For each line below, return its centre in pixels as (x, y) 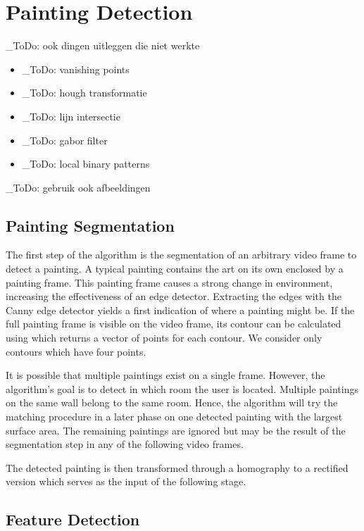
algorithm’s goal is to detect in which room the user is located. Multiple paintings (182, 388)
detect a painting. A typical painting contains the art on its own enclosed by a (175, 269)
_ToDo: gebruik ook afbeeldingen (78, 187)
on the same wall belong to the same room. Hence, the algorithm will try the (172, 402)
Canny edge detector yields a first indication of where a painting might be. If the (180, 310)
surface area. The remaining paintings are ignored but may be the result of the (176, 430)
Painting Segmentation (90, 225)
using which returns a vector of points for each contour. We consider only (164, 338)
